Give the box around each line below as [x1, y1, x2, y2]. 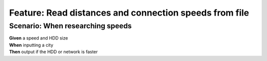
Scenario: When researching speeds [9, 21, 132, 30]
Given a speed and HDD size [9, 35, 68, 41]
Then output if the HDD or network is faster [9, 49, 98, 55]
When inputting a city [9, 42, 54, 48]
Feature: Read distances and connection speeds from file [9, 7, 249, 18]
